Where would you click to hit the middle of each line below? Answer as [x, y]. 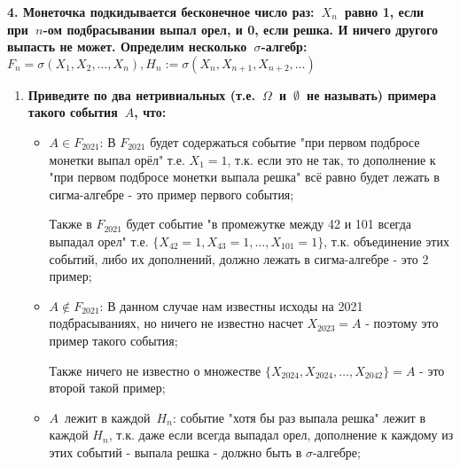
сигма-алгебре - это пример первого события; [172, 194]
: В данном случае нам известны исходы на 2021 [231, 305]
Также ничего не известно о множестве [155, 370]
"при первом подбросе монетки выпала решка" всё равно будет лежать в [244, 177]
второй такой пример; [107, 388]
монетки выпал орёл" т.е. [117, 159]
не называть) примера [371, 94]
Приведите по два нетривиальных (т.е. [141, 94]
